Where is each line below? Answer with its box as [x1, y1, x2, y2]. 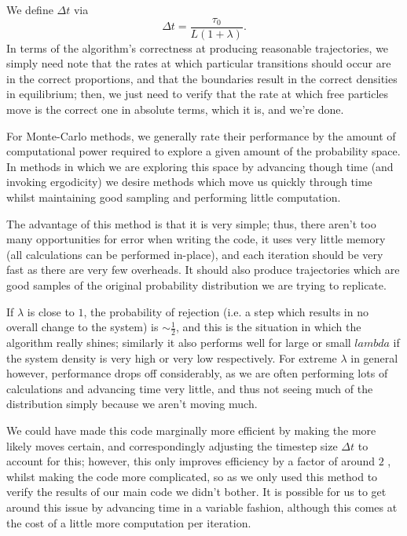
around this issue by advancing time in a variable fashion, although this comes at [6, 498, 398, 515]
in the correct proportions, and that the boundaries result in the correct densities [6, 70, 398, 86]
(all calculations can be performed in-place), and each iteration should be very [6, 246, 383, 262]
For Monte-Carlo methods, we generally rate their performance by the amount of [6, 127, 396, 144]
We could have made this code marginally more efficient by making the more [6, 421, 376, 438]
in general [350, 349, 398, 366]
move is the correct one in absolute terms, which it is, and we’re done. [6, 101, 344, 118]
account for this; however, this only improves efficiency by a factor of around [6, 453, 376, 469]
